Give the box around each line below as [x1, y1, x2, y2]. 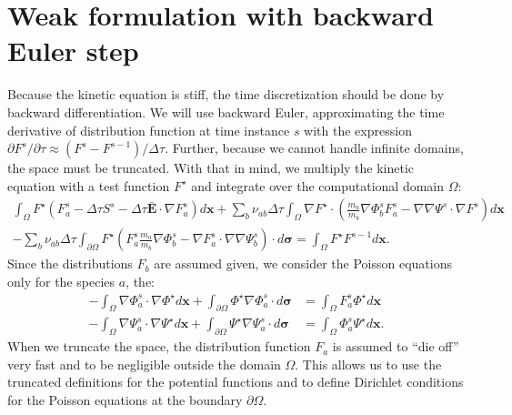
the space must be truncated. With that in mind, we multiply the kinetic [7, 158, 415, 177]
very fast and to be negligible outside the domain [7, 354, 281, 373]
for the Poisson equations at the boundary [7, 390, 243, 409]
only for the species [7, 271, 115, 290]
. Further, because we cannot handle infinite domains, [165, 138, 464, 157]
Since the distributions [7, 254, 133, 273]
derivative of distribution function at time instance [7, 120, 290, 139]
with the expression [304, 120, 412, 139]
